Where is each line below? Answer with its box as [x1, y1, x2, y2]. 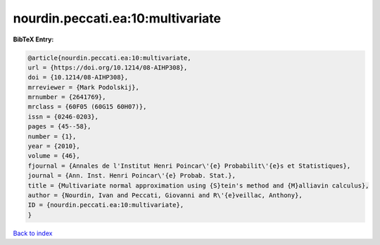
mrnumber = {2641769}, [27, 93, 106, 101]
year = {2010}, [27, 143, 80, 150]
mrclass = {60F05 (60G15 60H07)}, [27, 102, 147, 111]
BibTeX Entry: [13, 35, 54, 44]
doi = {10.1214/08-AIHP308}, [27, 74, 129, 81]
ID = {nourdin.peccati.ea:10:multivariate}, [27, 201, 184, 209]
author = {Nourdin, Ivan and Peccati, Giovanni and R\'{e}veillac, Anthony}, [27, 192, 303, 199]
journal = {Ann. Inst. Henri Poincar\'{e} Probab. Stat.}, [27, 172, 236, 180]
